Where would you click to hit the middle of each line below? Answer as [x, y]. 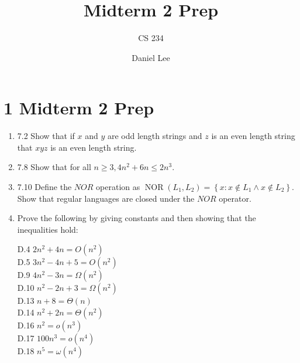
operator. [235, 198]
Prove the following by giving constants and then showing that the [137, 218]
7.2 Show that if [46, 136]
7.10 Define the [44, 187]
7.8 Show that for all [54, 167]
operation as [118, 187]
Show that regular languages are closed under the [106, 198]
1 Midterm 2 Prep [79, 108]
